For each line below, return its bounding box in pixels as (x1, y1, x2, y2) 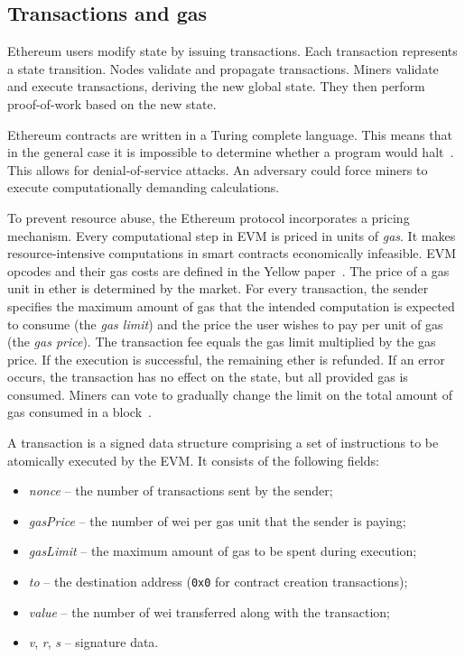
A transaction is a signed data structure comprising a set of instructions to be (7, 433, 439, 452)
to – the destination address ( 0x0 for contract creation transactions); (28, 572, 408, 591)
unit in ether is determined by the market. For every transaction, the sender (7, 279, 429, 298)
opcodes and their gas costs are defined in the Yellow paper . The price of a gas (7, 261, 450, 280)
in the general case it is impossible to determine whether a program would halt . (7, 143, 454, 162)
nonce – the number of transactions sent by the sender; (28, 481, 333, 500)
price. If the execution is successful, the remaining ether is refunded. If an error (7, 349, 445, 368)
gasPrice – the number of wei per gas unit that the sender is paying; (28, 511, 406, 530)
